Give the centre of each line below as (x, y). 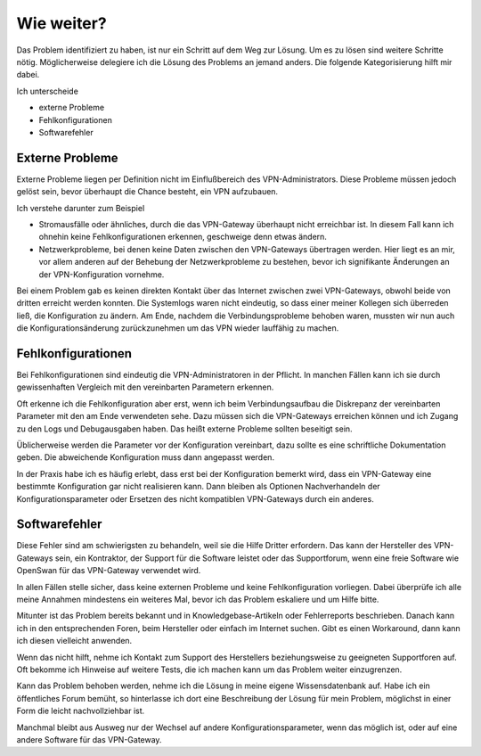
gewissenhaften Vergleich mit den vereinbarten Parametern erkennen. (145, 387)
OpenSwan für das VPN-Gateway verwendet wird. (109, 571)
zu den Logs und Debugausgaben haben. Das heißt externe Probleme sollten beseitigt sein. (184, 429)
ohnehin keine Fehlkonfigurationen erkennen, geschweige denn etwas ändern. (183, 237)
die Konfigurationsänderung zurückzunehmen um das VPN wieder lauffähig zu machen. (178, 328)
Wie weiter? (61, 23)
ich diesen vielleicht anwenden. (74, 641)
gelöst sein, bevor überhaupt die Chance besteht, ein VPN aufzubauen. (147, 192)
